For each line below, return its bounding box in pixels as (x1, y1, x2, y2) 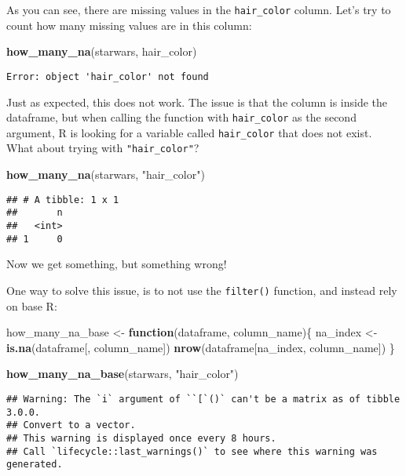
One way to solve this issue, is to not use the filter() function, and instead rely (6, 282, 397, 298)
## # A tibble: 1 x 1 (6, 194, 119, 205)
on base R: (6, 297, 57, 314)
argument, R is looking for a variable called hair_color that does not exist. (6, 124, 372, 140)
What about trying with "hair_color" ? (6, 140, 199, 156)
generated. (6, 459, 63, 471)
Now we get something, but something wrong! (6, 256, 227, 272)
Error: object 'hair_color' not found (6, 71, 209, 82)
